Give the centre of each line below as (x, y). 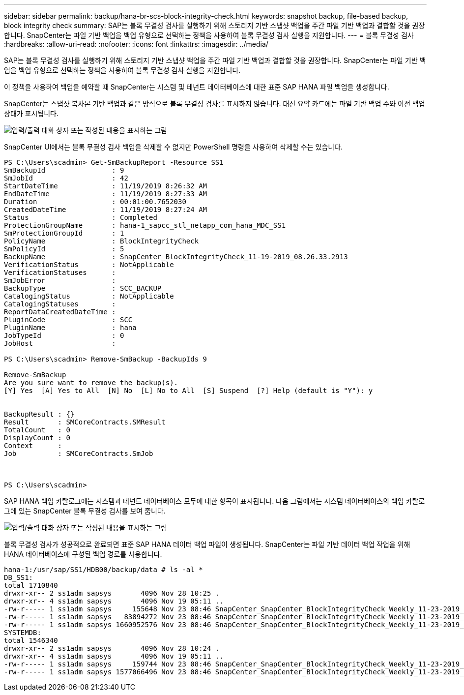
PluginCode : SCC (68, 320)
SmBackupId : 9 (64, 170)
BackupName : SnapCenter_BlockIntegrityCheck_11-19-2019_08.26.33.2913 (176, 257)
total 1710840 (31, 585)
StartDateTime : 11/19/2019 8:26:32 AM (106, 186)
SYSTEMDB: (23, 633)
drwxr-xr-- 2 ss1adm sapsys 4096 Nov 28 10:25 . (112, 593)
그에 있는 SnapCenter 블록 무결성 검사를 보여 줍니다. (85, 511)
